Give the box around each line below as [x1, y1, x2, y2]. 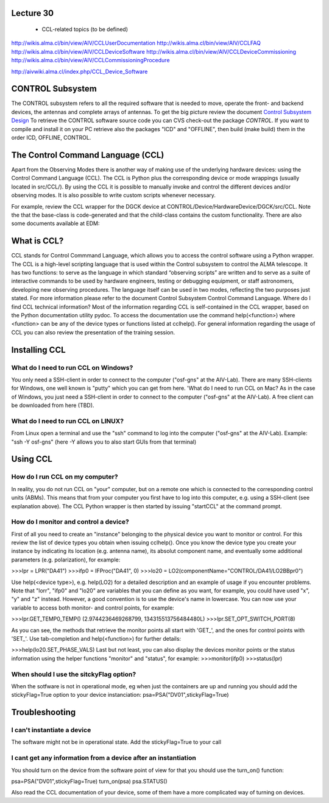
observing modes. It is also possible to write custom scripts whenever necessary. [11, 192, 216, 199]
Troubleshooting [11, 707, 76, 718]
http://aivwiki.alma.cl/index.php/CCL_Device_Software [11, 68, 148, 75]
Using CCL [11, 454, 53, 464]
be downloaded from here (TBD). [11, 401, 94, 409]
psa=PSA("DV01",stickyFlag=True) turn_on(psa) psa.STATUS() [11, 777, 168, 785]
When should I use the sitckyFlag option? [11, 670, 136, 679]
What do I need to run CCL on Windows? [11, 363, 133, 372]
